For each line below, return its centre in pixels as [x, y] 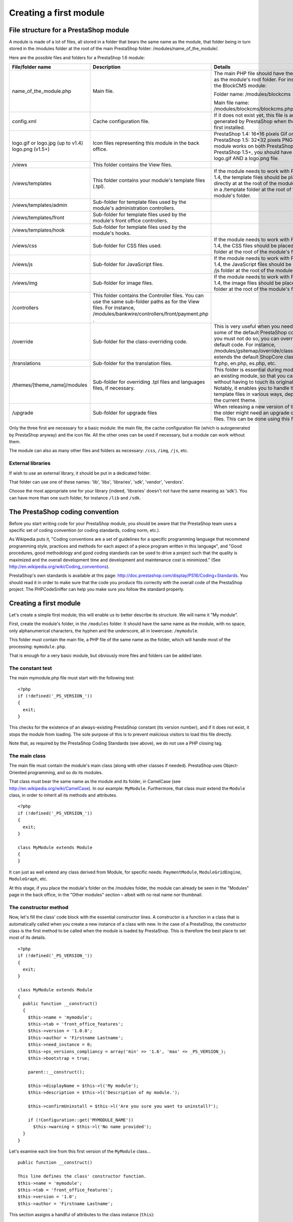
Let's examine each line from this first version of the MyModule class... [80, 1152]
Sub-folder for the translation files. [133, 363]
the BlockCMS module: [240, 86]
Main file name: [232, 103]
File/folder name [31, 67]
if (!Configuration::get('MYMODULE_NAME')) [81, 1120]
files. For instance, [114, 308]
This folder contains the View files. [133, 165]
